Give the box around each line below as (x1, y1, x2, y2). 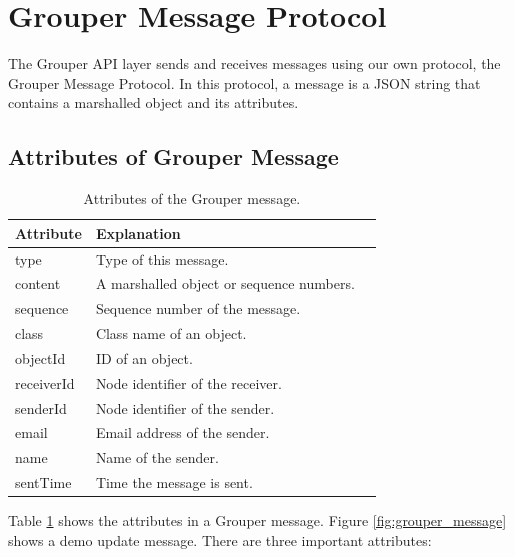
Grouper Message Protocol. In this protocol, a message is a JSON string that (8, 72, 481, 93)
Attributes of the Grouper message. (83, 188, 301, 209)
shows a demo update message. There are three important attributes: (8, 529, 432, 550)
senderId (15, 397, 67, 418)
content (15, 273, 61, 294)
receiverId (15, 372, 75, 393)
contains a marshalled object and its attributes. (8, 92, 299, 113)
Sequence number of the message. (95, 298, 301, 319)
